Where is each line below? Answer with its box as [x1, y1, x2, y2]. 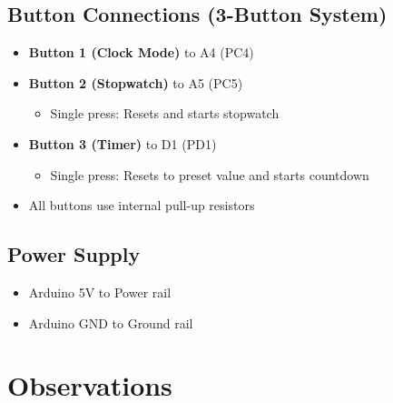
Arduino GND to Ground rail [28, 313, 193, 332]
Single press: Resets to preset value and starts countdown [50, 165, 369, 184]
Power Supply [7, 240, 141, 268]
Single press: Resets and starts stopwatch [50, 104, 280, 123]
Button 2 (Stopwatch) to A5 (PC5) [28, 73, 243, 92]
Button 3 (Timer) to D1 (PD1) [28, 134, 217, 153]
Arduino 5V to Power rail [28, 282, 172, 301]
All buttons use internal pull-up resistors [28, 196, 255, 215]
